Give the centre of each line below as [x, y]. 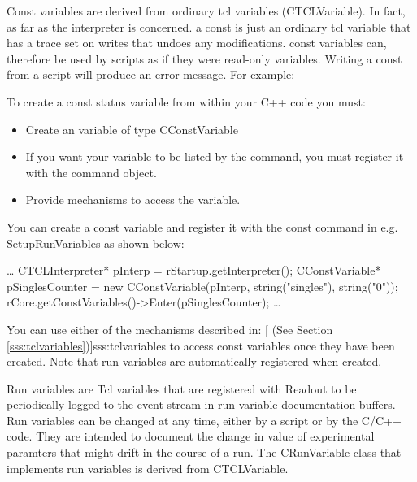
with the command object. [91, 172]
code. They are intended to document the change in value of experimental [191, 436]
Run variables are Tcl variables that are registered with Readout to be [182, 388]
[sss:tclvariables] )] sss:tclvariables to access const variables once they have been [201, 345]
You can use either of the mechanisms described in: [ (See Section [170, 329]
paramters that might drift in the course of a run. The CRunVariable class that [204, 452]
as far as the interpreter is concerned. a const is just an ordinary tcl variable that [209, 26]
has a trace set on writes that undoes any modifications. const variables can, [197, 43]
